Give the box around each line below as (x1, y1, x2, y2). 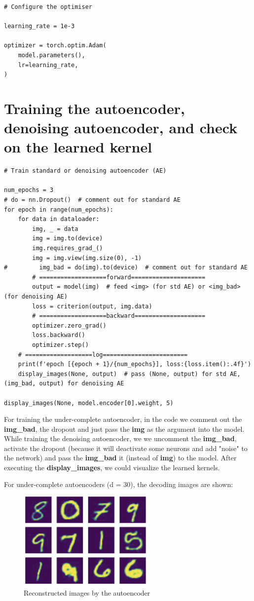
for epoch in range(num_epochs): (4, 206, 113, 213)
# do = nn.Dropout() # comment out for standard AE (4, 196, 181, 204)
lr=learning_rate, (18, 61, 78, 69)
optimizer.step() (32, 341, 89, 348)
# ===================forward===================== (32, 273, 206, 281)
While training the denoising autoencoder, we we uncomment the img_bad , (4, 433, 237, 444)
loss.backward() (32, 332, 85, 339)
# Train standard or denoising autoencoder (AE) (4, 167, 167, 175)
